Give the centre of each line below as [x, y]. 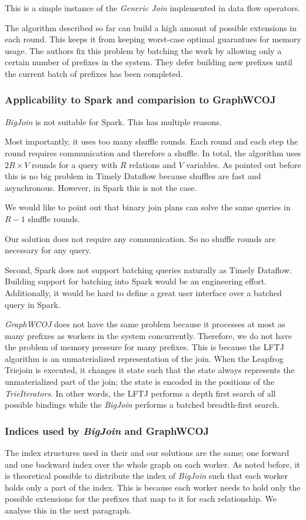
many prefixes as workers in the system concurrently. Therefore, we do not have [148, 335]
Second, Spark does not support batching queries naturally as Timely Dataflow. [148, 269]
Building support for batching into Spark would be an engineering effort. [136, 281]
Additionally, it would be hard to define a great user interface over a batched [143, 292]
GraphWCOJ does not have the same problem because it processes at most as [145, 324]
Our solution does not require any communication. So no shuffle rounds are [140, 238]
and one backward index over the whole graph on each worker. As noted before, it [152, 464]
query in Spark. [33, 304]
